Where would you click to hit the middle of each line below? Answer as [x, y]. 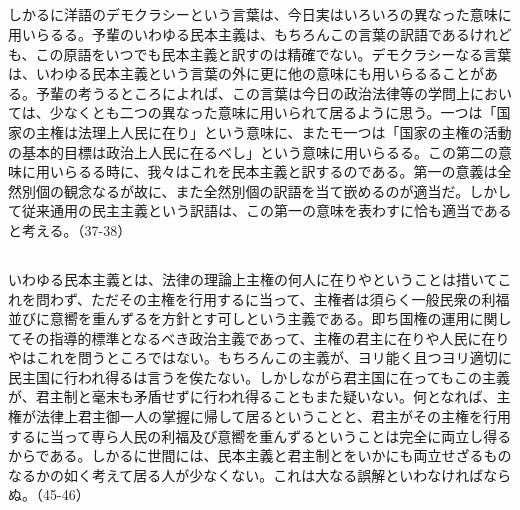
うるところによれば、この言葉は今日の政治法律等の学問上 [280, 92]
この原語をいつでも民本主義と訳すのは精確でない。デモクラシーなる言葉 [273, 53]
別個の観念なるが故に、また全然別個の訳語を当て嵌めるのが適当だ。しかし [266, 190]
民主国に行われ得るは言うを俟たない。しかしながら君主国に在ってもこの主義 [259, 376]
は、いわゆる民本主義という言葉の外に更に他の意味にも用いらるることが [246, 73]
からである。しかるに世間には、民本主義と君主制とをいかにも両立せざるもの [260, 455]
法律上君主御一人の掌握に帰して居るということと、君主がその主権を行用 [273, 416]
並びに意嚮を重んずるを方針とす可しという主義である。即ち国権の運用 [239, 318]
